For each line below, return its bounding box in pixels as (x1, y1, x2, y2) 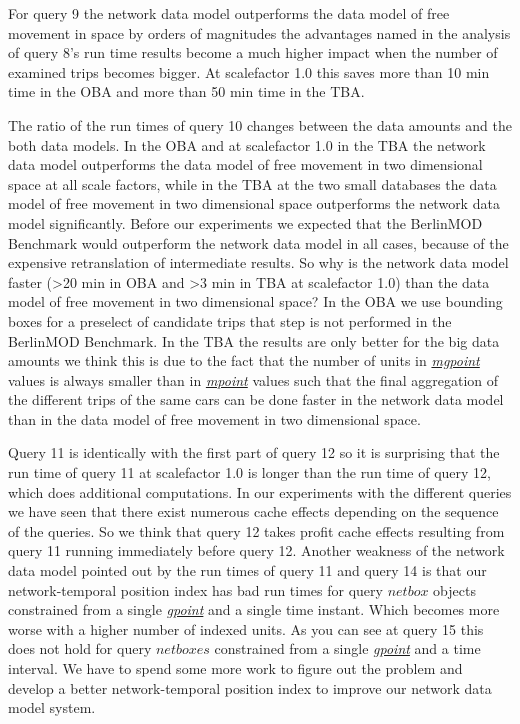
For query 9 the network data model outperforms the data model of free (8, 3, 450, 23)
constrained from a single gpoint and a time (214, 638, 481, 659)
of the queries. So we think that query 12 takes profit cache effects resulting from (8, 520, 505, 541)
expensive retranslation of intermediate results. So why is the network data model (8, 252, 509, 273)
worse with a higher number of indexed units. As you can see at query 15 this (8, 618, 484, 639)
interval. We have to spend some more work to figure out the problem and (8, 658, 463, 678)
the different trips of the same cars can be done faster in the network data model (8, 389, 504, 410)
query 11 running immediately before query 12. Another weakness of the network (8, 540, 505, 561)
